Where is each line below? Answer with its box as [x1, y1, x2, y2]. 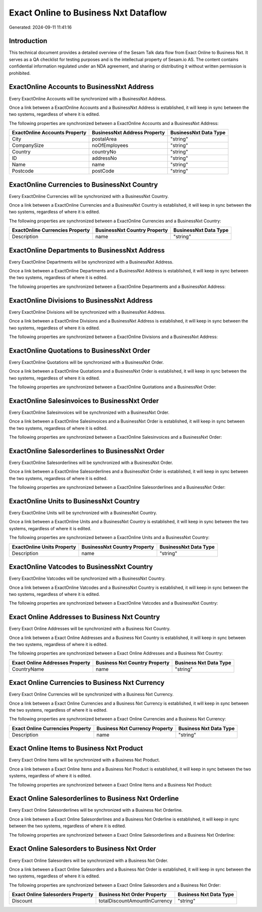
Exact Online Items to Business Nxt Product [9, 744, 143, 752]
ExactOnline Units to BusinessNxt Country [9, 497, 140, 505]
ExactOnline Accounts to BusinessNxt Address [9, 83, 154, 91]
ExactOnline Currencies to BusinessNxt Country [9, 180, 158, 189]
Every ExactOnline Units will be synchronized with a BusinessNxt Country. [9, 510, 157, 516]
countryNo [92, 148, 116, 155]
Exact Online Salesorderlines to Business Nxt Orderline [9, 794, 179, 803]
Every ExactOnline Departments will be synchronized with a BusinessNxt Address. [9, 259, 174, 265]
